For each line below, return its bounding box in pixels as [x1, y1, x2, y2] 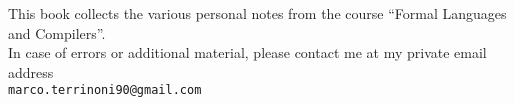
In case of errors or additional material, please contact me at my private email [8, 42, 487, 63]
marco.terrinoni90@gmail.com [8, 83, 202, 98]
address [8, 61, 54, 82]
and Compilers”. [8, 22, 106, 43]
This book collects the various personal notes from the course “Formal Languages [8, 3, 507, 23]
